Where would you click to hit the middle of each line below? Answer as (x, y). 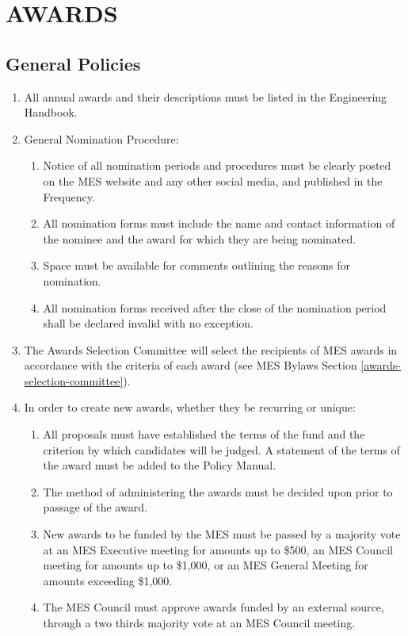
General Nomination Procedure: (101, 138)
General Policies (73, 63)
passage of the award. (95, 507)
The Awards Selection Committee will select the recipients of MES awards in (211, 349)
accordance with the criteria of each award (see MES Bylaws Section (191, 365)
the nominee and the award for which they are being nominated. (200, 238)
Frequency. (69, 196)
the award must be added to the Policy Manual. (160, 465)
